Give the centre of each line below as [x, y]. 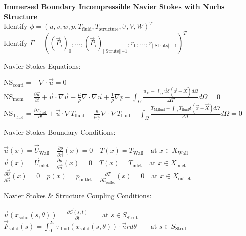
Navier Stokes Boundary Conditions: [60, 132]
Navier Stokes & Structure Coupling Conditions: [78, 195]
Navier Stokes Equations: [42, 66]
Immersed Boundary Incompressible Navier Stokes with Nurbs [114, 6]
